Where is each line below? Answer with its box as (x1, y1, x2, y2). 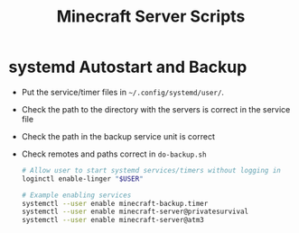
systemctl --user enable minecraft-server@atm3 (21, 216, 204, 225)
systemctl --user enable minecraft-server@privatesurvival (21, 207, 249, 217)
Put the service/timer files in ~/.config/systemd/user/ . (21, 86, 225, 97)
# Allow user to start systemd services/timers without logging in (21, 166, 281, 175)
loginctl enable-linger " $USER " (21, 174, 144, 184)
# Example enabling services (21, 191, 132, 200)
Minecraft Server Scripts (56, 6, 246, 27)
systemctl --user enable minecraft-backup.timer (21, 199, 209, 208)
